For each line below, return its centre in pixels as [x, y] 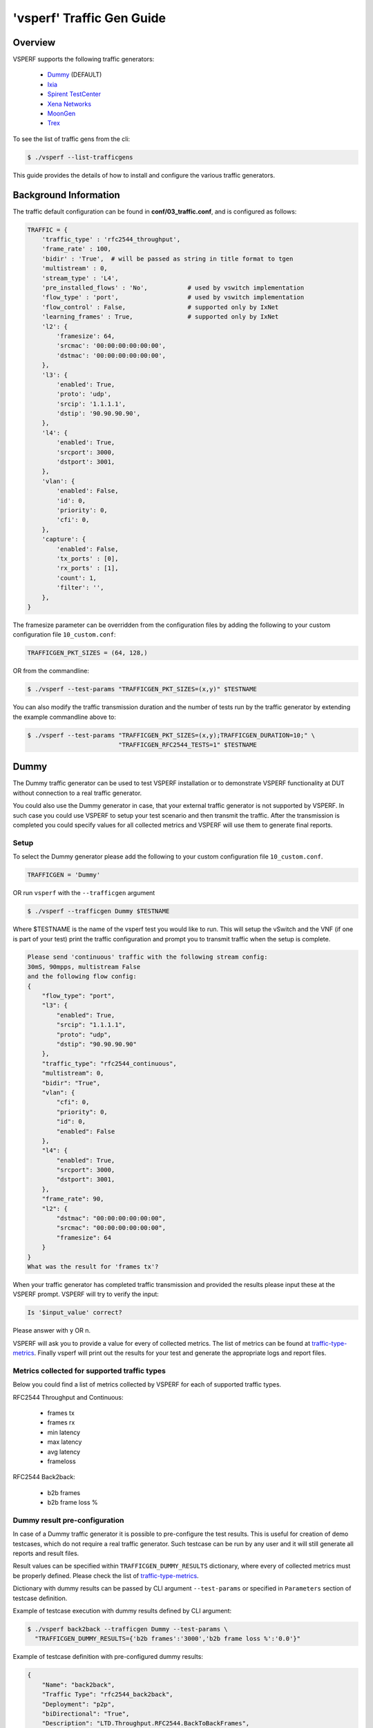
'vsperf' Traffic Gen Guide [89, 18]
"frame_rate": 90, [73, 1199]
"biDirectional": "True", [86, 1713]
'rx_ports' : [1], [87, 568]
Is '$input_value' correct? [75, 1313]
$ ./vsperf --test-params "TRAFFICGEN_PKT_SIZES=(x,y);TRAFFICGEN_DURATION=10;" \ [171, 735]
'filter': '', [80, 588]
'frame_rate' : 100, [77, 249]
